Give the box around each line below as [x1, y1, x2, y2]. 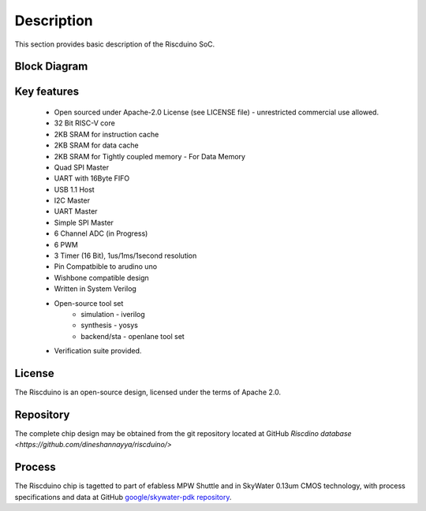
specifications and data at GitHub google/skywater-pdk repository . [14, 492, 232, 502]
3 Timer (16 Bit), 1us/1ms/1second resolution [54, 251, 197, 260]
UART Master [54, 207, 98, 216]
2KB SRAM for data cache [54, 140, 139, 150]
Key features [14, 85, 79, 99]
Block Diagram [14, 60, 88, 73]
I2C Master [54, 196, 91, 205]
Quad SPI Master [54, 162, 110, 172]
